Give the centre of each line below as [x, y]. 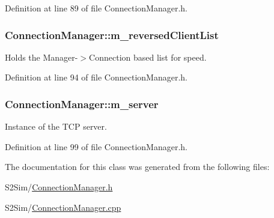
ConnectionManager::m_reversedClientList [112, 35]
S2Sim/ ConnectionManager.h [59, 187]
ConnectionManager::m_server [82, 104]
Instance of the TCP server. [56, 126]
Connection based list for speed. [148, 57]
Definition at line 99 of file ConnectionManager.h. [96, 146]
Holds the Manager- [41, 57]
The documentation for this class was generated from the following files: [137, 167]
